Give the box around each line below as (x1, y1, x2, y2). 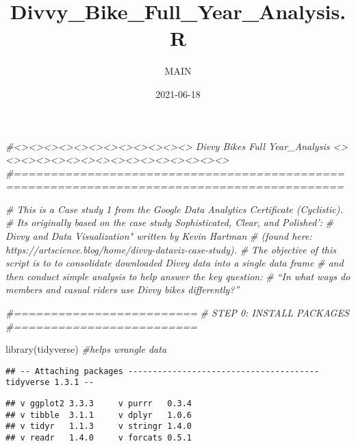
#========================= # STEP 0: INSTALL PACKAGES (5, 306, 349, 320)
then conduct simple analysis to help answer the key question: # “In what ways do (5, 269, 351, 283)
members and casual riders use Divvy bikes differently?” (5, 282, 240, 297)
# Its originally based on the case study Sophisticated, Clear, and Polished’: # (5, 215, 334, 230)
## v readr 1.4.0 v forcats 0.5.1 (5, 433, 192, 443)
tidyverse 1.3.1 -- (5, 377, 94, 388)
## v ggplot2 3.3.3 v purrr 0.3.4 (5, 399, 192, 409)
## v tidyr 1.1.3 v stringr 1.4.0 (5, 421, 192, 432)
